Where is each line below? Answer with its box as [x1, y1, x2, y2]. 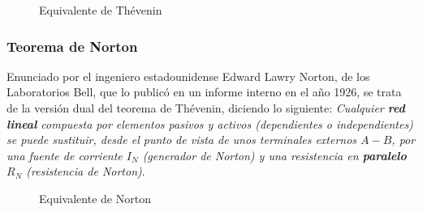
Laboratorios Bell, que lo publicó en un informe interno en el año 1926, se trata [6, 83, 402, 100]
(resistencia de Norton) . [26, 163, 145, 180]
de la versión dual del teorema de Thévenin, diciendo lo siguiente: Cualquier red [6, 100, 405, 116]
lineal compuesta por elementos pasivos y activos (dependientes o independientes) [6, 115, 413, 132]
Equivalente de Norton [39, 189, 151, 206]
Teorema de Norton [6, 36, 138, 56]
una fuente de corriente [6, 146, 123, 163]
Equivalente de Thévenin [39, 2, 162, 18]
